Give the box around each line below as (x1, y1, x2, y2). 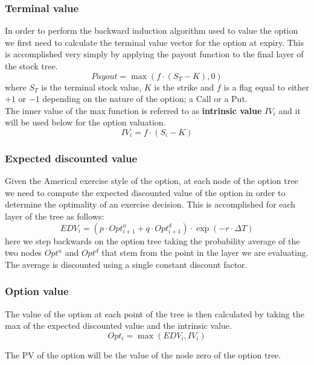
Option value (5, 284, 69, 299)
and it (278, 104, 301, 116)
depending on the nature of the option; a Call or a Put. (42, 92, 248, 105)
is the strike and (154, 80, 214, 93)
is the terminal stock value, (41, 80, 142, 93)
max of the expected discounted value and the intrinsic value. (5, 319, 232, 332)
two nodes (5, 246, 42, 259)
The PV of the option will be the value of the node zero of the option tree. (5, 348, 281, 361)
